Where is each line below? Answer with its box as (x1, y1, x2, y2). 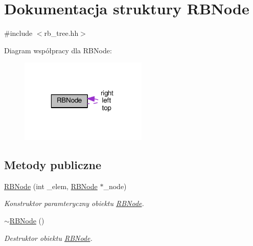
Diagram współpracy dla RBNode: (4, 45, 112, 55)
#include (4, 28, 33, 38)
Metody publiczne (4, 157, 101, 173)
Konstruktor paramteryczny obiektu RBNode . (4, 198, 144, 209)
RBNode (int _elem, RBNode (4, 180, 98, 191)
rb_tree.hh (44, 28, 79, 38)
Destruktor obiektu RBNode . (4, 232, 93, 243)
